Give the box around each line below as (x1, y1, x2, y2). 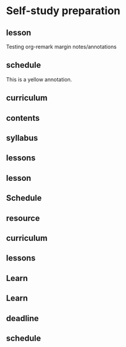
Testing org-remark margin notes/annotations (6, 43, 117, 50)
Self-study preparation (6, 4, 121, 18)
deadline (6, 313, 39, 323)
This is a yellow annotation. (6, 75, 72, 83)
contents (6, 113, 40, 123)
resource (6, 213, 40, 223)
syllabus (6, 133, 38, 143)
